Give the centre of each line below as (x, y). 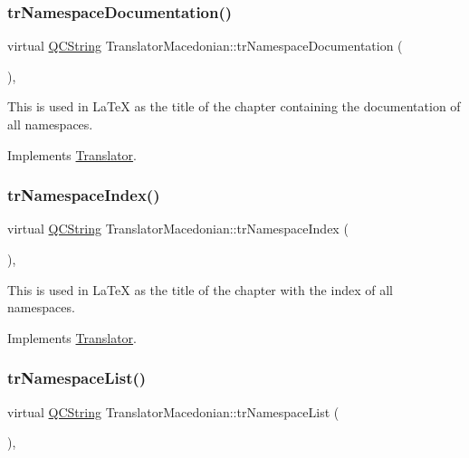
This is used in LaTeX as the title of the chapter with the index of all (200, 289)
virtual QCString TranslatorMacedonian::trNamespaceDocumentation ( (205, 46)
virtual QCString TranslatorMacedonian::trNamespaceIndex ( (178, 229)
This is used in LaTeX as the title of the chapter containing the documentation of (234, 106)
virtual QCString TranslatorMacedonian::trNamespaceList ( (173, 411)
